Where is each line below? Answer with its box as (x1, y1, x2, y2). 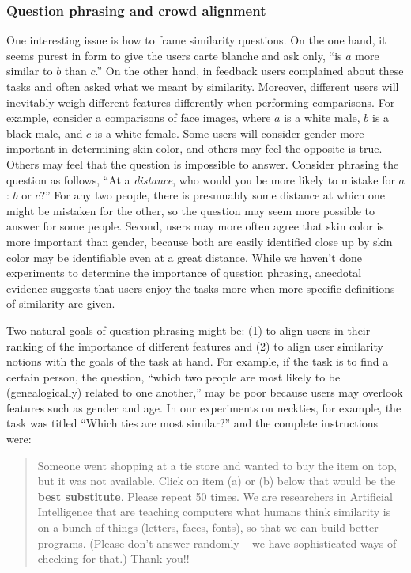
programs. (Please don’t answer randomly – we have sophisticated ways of (37, 534, 397, 551)
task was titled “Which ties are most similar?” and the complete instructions (6, 415, 378, 431)
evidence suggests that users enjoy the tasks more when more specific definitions (6, 279, 395, 296)
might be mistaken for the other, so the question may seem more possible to (6, 202, 375, 218)
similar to (6, 63, 53, 79)
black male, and (6, 124, 83, 141)
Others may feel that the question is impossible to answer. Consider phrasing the (6, 155, 399, 172)
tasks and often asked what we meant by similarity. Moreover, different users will (6, 78, 399, 94)
